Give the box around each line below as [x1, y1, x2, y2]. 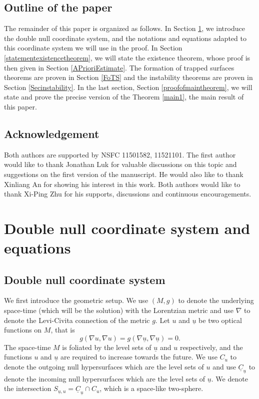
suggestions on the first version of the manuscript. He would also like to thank [4, 168, 243, 179]
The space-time [4, 341, 51, 352]
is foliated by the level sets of [62, 341, 151, 352]
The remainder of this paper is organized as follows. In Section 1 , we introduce [4, 23, 245, 33]
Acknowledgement [4, 125, 99, 141]
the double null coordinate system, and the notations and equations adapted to [4, 32, 246, 43]
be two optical [198, 314, 242, 325]
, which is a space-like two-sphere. [99, 383, 203, 393]
